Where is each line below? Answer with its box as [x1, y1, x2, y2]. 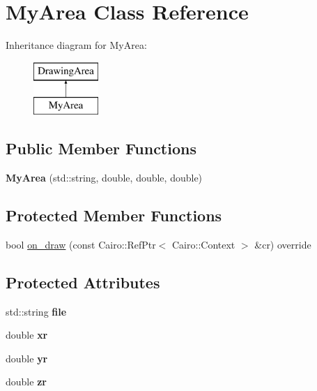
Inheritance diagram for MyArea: [6, 38, 147, 52]
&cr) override [254, 237, 311, 251]
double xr [6, 327, 48, 342]
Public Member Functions [6, 138, 196, 159]
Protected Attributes [6, 271, 160, 293]
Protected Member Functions [6, 205, 222, 226]
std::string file [6, 304, 67, 318]
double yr [6, 351, 48, 365]
